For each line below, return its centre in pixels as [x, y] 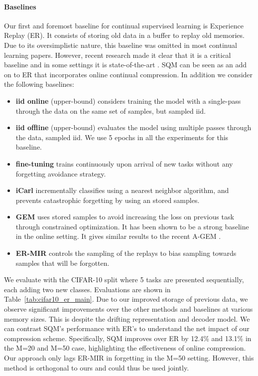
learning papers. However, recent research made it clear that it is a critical [118, 55]
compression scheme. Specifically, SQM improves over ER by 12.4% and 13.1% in [128, 338]
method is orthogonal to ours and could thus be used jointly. [97, 367]
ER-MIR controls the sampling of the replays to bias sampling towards [126, 253]
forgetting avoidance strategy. [61, 173]
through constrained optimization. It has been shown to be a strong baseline [132, 226]
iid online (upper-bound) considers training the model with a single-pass [128, 100]
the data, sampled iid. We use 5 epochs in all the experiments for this [122, 137]
